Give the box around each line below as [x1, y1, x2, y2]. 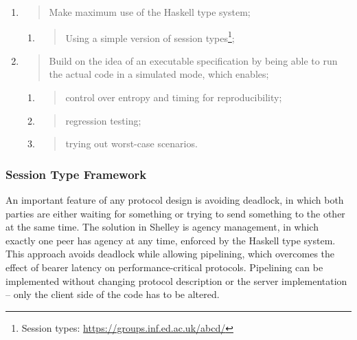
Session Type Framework [5, 165, 147, 182]
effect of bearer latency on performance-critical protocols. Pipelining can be [5, 260, 323, 274]
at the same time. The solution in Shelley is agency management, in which [5, 220, 319, 234]
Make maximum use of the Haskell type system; [49, 5, 251, 19]
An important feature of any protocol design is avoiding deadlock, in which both [5, 193, 344, 207]
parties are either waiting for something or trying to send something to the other [5, 206, 345, 220]
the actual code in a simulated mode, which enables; [49, 67, 269, 81]
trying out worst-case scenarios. [65, 136, 198, 151]
